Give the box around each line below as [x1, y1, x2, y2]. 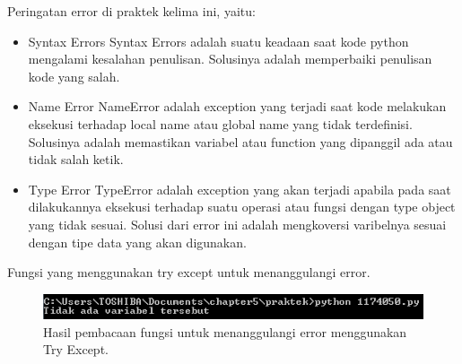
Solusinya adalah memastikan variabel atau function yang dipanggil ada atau [28, 132, 453, 151]
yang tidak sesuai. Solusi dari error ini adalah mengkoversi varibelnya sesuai [28, 214, 447, 233]
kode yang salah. [28, 66, 120, 85]
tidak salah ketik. [28, 150, 124, 169]
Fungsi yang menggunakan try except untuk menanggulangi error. [7, 263, 370, 282]
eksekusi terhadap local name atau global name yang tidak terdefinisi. [28, 114, 413, 133]
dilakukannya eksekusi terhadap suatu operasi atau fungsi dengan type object [28, 197, 456, 216]
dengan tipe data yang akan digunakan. [28, 232, 247, 251]
